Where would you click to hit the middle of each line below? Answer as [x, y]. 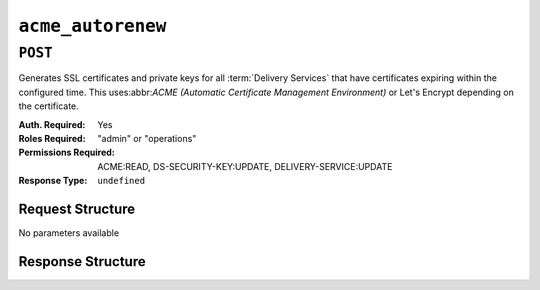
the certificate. [48, 106]
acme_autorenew [92, 26]
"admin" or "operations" [147, 138]
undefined [121, 181]
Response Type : [53, 181]
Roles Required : [52, 138]
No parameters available [69, 233]
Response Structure [82, 261]
